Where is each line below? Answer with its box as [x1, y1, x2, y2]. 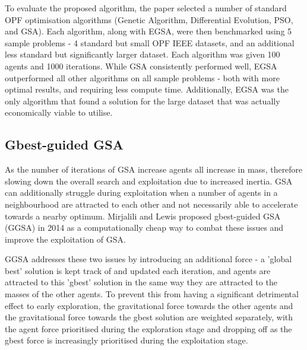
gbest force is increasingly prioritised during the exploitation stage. [5, 334, 248, 346]
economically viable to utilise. [5, 106, 113, 119]
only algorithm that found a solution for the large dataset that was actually [5, 94, 280, 107]
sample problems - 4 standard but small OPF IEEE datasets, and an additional [5, 36, 295, 49]
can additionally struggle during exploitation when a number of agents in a [5, 186, 278, 199]
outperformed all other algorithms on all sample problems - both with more [5, 71, 280, 84]
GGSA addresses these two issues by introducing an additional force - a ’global [5, 253, 292, 265]
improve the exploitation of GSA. [5, 233, 126, 245]
